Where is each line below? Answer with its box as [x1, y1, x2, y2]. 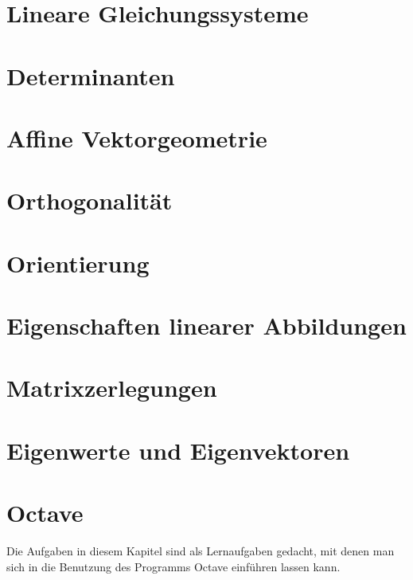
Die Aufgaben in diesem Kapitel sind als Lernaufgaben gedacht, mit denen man [6, 543, 395, 559]
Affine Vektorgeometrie [6, 121, 267, 154]
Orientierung [6, 246, 150, 279]
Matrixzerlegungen [6, 371, 217, 404]
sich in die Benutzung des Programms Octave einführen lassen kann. [6, 558, 341, 574]
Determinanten [6, 59, 175, 92]
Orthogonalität [6, 184, 173, 217]
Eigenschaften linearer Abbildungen [6, 309, 407, 342]
